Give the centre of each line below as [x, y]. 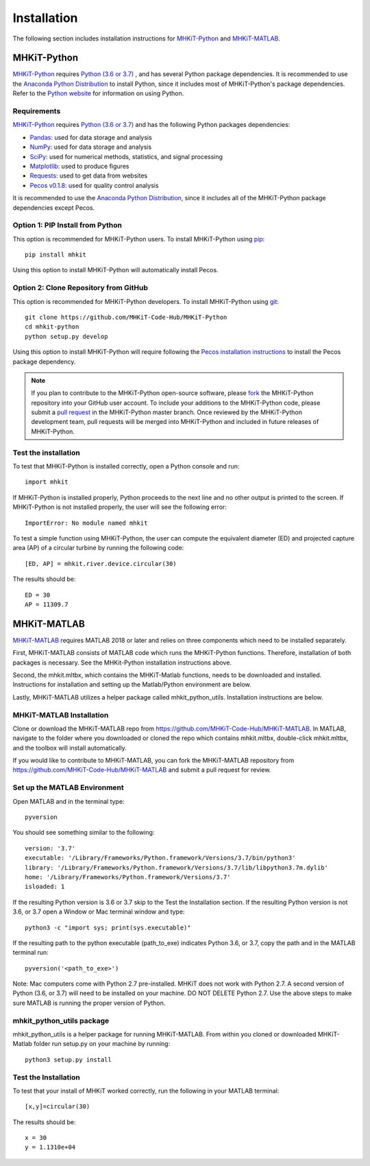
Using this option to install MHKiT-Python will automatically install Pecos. [115, 270]
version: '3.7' [50, 848]
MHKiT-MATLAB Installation [61, 715]
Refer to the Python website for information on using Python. [98, 93]
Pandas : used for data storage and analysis [91, 137]
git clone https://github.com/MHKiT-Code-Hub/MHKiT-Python [126, 317]
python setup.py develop [66, 336]
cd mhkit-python [52, 327]
